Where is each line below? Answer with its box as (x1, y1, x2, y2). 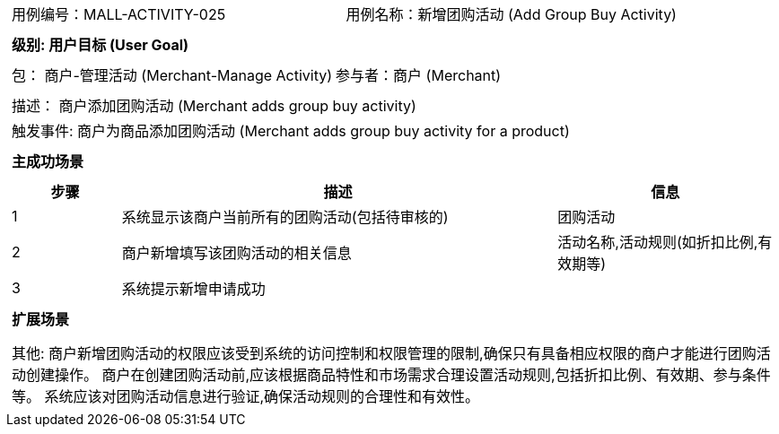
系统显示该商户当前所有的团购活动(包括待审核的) (121, 208, 449, 226)
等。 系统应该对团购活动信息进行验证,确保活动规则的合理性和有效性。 (12, 387, 480, 405)
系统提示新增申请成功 (121, 280, 266, 298)
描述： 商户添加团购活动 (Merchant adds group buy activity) (12, 97, 416, 115)
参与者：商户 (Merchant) (336, 66, 502, 84)
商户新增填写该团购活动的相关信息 (121, 244, 352, 262)
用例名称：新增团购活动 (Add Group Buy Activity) (346, 5, 677, 23)
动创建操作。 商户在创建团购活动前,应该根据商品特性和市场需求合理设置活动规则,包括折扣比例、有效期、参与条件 (12, 366, 771, 384)
